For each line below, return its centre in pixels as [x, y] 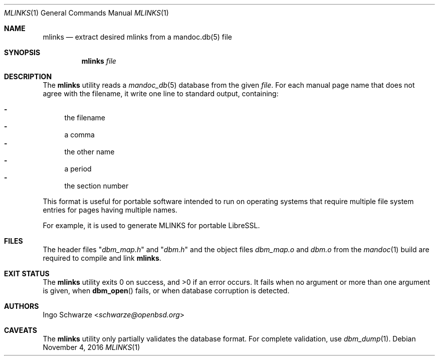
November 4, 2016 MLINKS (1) [91, 347]
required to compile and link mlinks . [102, 258]
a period [78, 169]
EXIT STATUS [27, 274]
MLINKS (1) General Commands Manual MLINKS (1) [86, 13]
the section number [96, 186]
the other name [89, 152]
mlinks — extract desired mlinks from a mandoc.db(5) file [137, 37]
